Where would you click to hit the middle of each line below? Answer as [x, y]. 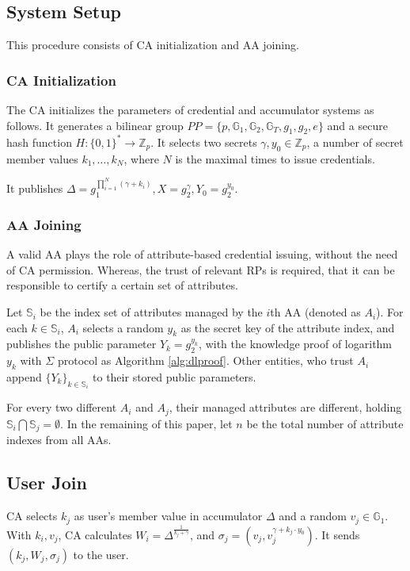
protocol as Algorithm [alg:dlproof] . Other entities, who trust [205, 360]
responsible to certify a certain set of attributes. [122, 285]
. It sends [337, 534]
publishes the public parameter [82, 344]
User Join [47, 483]
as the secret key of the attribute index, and [288, 327]
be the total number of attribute [325, 423]
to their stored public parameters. [175, 377]
